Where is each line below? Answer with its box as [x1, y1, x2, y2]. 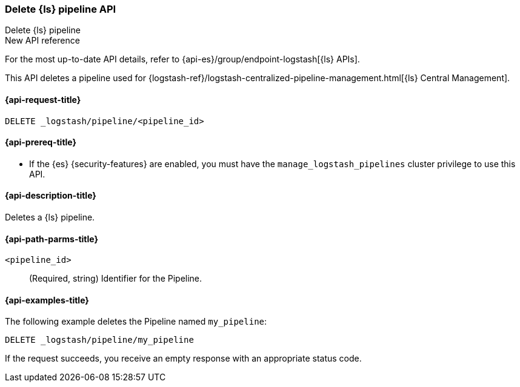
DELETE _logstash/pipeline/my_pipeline [5, 335, 194, 345]
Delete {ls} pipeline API [5, 3, 116, 15]
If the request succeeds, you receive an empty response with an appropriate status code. [5, 353, 362, 364]
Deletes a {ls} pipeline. [5, 212, 95, 223]
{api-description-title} [5, 190, 96, 201]
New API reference [5, 35, 80, 46]
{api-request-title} [5, 94, 81, 105]
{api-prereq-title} [5, 137, 77, 148]
